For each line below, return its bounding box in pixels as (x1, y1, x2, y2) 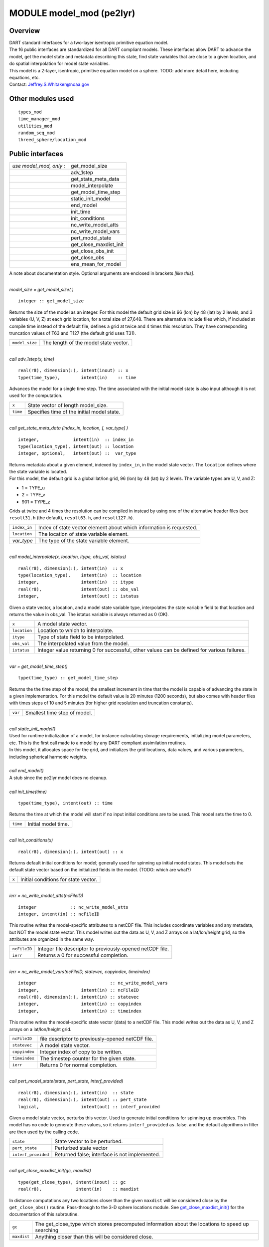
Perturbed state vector (54, 1145, 108, 1152)
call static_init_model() (9, 726, 56, 732)
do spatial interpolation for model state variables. (9, 60, 110, 67)
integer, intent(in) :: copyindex (18, 1001, 142, 1007)
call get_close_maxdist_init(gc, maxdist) (9, 1168, 92, 1174)
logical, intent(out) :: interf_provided (18, 1104, 160, 1109)
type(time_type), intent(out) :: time (18, 800, 113, 806)
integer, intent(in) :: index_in (18, 436, 134, 442)
